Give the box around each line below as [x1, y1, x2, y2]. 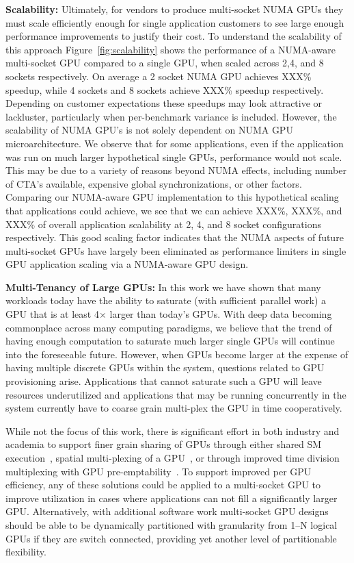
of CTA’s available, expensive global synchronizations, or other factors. [5, 176, 302, 190]
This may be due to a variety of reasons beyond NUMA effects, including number [5, 163, 346, 177]
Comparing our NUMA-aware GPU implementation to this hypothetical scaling [5, 190, 339, 204]
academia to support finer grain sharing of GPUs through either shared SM [5, 437, 322, 451]
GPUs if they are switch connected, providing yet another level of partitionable [5, 531, 337, 545]
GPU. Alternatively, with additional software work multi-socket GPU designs [5, 504, 329, 518]
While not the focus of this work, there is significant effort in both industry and [5, 423, 340, 438]
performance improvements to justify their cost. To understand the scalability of [5, 29, 342, 43]
